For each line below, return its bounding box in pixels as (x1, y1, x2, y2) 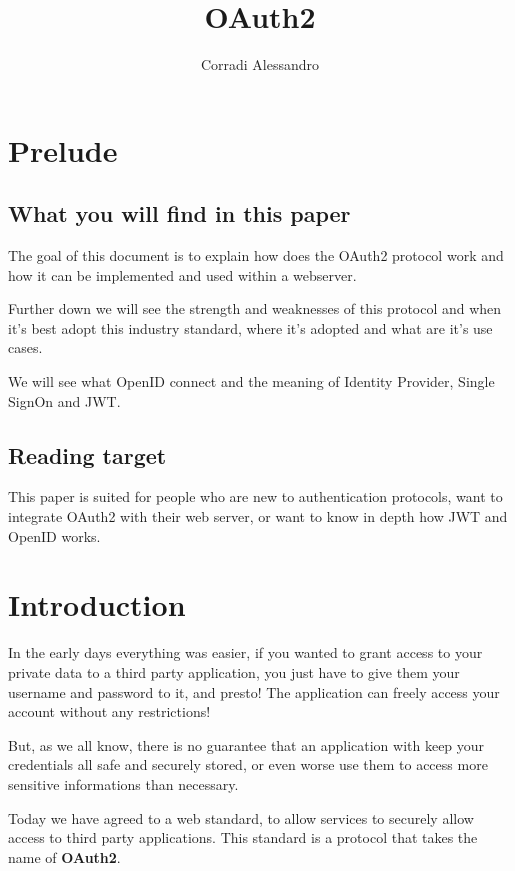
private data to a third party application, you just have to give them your (8, 661, 460, 682)
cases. (8, 337, 43, 358)
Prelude (8, 129, 118, 170)
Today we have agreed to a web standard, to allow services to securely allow (8, 807, 474, 828)
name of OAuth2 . (8, 846, 121, 867)
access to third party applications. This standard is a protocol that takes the (8, 827, 478, 848)
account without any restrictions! (8, 701, 211, 722)
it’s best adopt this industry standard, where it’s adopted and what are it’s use (8, 317, 493, 338)
